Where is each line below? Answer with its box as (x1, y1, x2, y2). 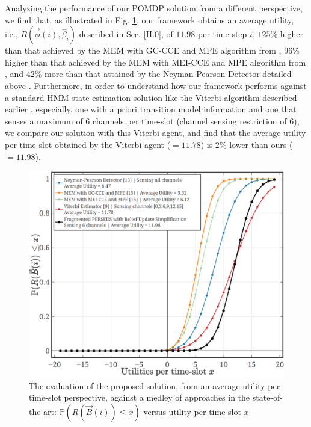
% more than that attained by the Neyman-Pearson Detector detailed (34, 67, 292, 80)
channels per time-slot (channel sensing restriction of (93, 114, 287, 127)
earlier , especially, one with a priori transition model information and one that (5, 103, 297, 115)
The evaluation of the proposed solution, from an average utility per (29, 379, 280, 392)
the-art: (29, 405, 57, 417)
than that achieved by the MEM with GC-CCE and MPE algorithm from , (5, 44, 282, 57)
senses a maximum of (5, 114, 83, 127)
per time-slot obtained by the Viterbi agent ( (5, 138, 171, 150)
